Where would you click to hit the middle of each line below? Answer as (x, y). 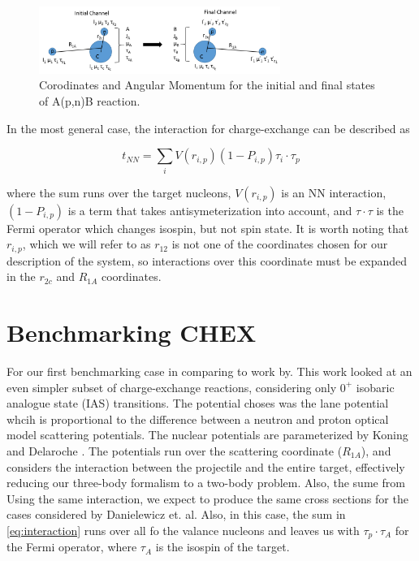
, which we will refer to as (86, 244)
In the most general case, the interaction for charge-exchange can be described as (208, 128)
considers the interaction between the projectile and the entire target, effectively (206, 466)
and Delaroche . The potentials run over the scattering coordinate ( (175, 450)
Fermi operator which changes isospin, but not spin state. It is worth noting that (208, 228)
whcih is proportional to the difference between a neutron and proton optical (198, 419)
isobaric (375, 387)
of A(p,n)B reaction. (90, 101)
